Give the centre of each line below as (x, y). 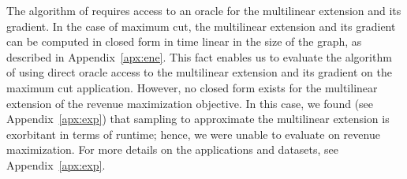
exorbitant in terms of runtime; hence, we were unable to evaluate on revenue (193, 134)
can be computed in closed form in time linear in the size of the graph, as (184, 41)
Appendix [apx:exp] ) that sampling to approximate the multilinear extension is (198, 119)
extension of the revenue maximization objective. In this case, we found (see (190, 103)
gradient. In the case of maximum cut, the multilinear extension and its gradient (201, 26)
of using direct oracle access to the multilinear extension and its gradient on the (199, 72)
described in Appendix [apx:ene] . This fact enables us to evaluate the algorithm (199, 56)
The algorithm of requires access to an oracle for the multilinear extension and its (204, 10)
